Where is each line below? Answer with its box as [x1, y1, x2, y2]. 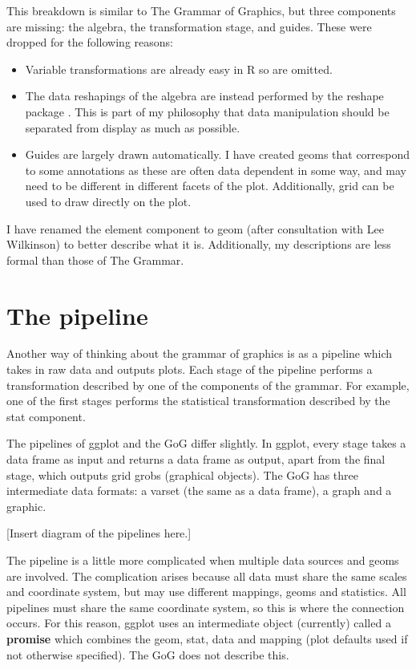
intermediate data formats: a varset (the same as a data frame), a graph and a [6, 482, 392, 499]
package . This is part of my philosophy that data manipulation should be [25, 103, 390, 120]
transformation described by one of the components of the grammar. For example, [6, 376, 410, 393]
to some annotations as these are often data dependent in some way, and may [25, 161, 407, 178]
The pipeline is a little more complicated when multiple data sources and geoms [6, 551, 399, 568]
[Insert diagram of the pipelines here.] [6, 525, 192, 541]
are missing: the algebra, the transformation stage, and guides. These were [6, 18, 372, 34]
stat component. [6, 407, 86, 424]
